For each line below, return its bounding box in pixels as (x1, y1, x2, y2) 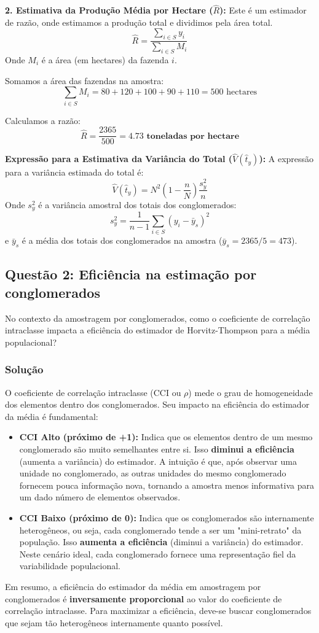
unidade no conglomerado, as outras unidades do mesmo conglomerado (19, 467, 286, 480)
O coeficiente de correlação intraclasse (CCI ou (5, 386, 181, 398)
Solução (5, 362, 44, 377)
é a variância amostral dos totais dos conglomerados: (38, 198, 237, 211)
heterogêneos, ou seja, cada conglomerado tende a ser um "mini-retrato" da (19, 523, 302, 536)
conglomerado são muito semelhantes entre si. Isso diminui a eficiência (19, 443, 294, 455)
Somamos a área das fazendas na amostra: (5, 74, 164, 87)
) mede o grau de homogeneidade (188, 386, 313, 398)
